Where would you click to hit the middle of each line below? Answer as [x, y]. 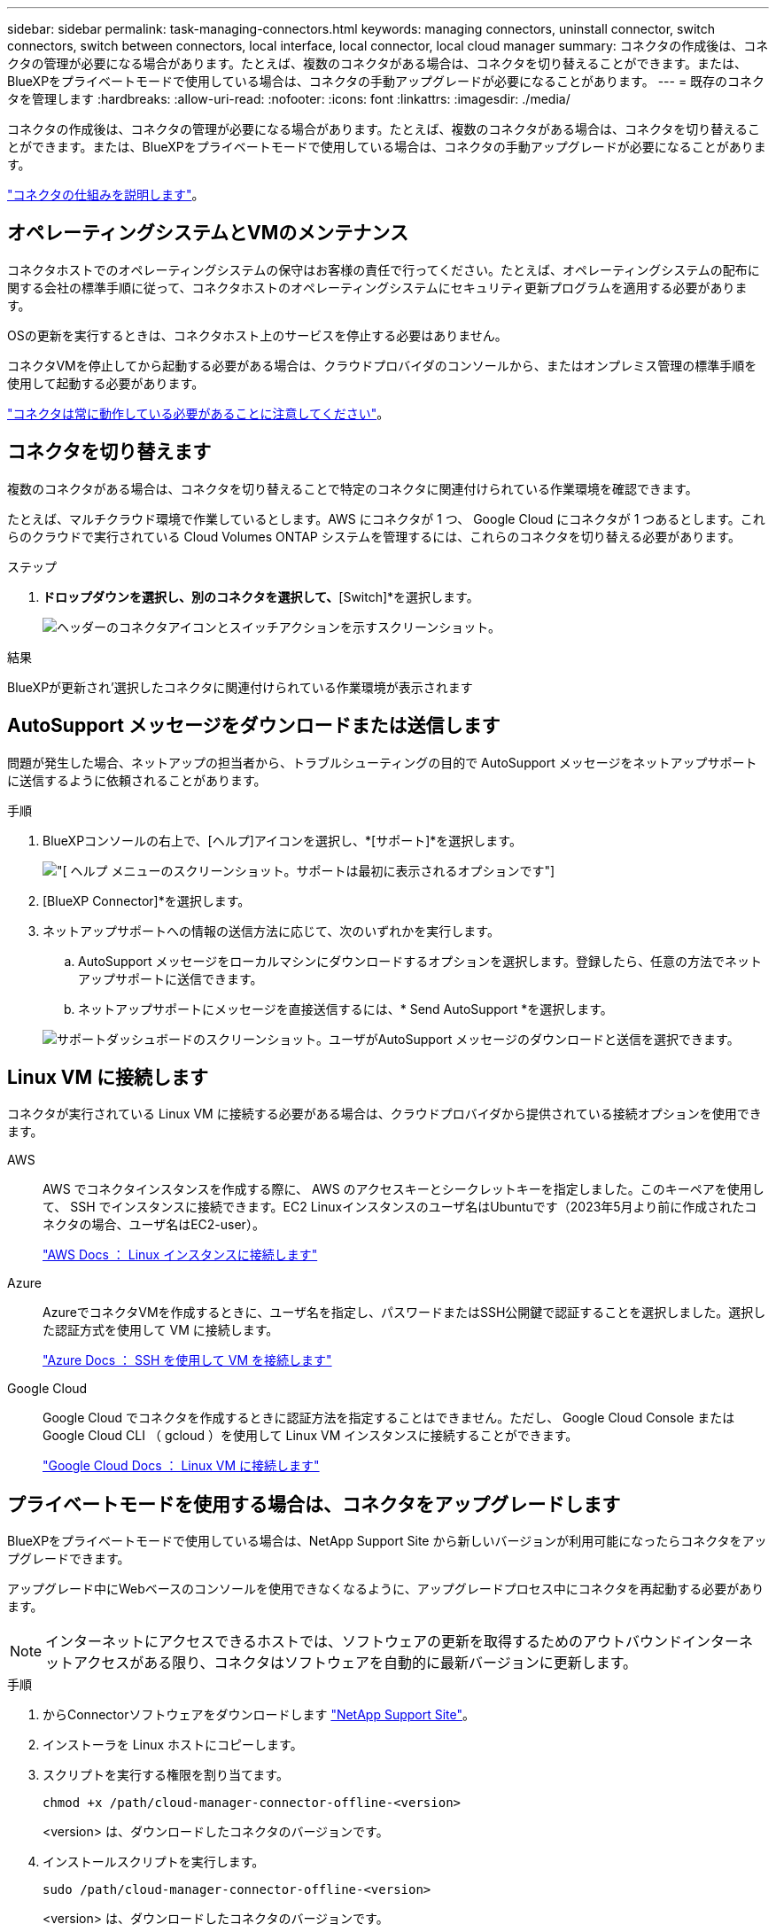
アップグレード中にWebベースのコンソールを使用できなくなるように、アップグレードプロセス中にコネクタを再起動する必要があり [386, 1589]
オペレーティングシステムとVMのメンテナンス [208, 233]
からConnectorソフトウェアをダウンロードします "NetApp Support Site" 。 [259, 1715]
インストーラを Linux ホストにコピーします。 [173, 1745]
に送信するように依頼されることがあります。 [137, 780]
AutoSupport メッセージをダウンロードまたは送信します [254, 726]
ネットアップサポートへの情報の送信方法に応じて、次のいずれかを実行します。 [271, 931]
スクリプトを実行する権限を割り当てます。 [166, 1775]
